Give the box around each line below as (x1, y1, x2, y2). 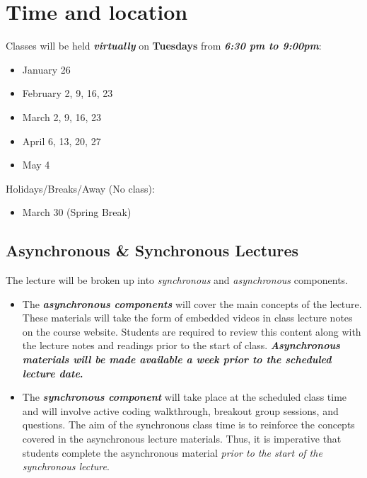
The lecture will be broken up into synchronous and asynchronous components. (6, 273, 348, 288)
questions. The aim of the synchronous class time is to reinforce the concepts (22, 417, 355, 432)
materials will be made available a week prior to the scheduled (22, 352, 332, 367)
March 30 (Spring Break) (22, 205, 132, 220)
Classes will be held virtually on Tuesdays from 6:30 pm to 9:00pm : (6, 38, 322, 53)
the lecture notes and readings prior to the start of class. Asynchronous (22, 338, 340, 353)
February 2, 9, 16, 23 (22, 86, 113, 101)
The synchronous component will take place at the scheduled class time (22, 389, 347, 404)
